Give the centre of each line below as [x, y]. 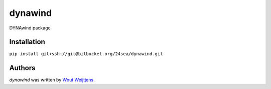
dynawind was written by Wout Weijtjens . [52, 80]
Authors [22, 68]
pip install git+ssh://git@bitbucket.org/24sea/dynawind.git [86, 54]
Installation [27, 42]
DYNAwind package [30, 28]
